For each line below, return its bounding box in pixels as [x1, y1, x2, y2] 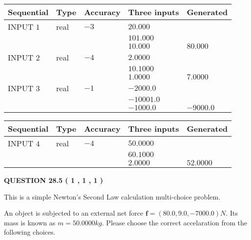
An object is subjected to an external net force [4, 208, 144, 218]
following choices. [4, 227, 56, 237]
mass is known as [4, 217, 56, 227]
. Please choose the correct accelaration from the [102, 217, 247, 227]
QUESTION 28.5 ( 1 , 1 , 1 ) [4, 175, 104, 185]
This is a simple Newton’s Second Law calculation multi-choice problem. [4, 191, 221, 201]
